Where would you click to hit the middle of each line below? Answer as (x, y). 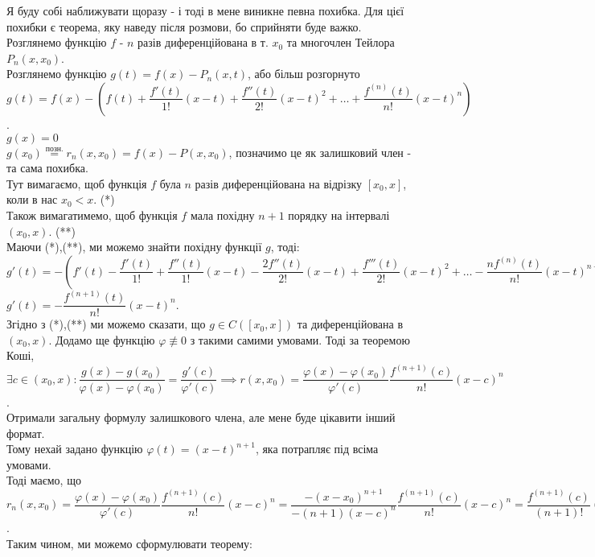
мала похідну (222, 215)
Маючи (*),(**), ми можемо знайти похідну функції (134, 247)
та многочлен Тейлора (341, 42)
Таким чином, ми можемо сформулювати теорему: (129, 543)
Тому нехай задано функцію (75, 449)
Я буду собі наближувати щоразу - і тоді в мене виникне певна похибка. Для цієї (205, 10)
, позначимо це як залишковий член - (320, 152)
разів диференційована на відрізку (279, 183)
